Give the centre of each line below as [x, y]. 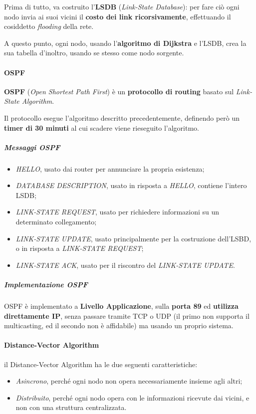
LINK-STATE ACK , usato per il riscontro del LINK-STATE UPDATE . [125, 265]
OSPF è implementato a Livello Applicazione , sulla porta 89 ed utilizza [121, 306]
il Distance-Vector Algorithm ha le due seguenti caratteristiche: [101, 364]
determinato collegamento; [56, 222]
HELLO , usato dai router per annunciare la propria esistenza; [110, 168]
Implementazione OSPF [46, 285]
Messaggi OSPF [32, 147]
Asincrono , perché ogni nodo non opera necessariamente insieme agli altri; [129, 381]
